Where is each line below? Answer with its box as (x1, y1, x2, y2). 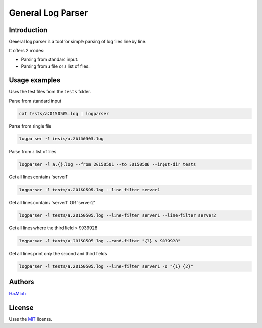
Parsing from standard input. (21, 56, 79, 62)
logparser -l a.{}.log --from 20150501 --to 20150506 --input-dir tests (19, 162, 196, 167)
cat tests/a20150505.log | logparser (19, 111, 109, 116)
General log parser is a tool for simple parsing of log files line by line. (9, 39, 147, 45)
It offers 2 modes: (9, 48, 45, 53)
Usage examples (9, 76, 61, 85)
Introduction (9, 26, 48, 34)
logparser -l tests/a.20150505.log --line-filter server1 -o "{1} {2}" (19, 264, 194, 269)
